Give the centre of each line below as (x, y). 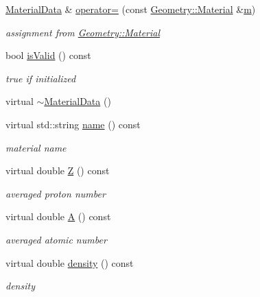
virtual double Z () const (58, 170)
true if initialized (41, 78)
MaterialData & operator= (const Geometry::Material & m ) (131, 9)
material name (36, 147)
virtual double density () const (70, 262)
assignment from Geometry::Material (83, 32)
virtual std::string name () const (73, 124)
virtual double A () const (58, 216)
